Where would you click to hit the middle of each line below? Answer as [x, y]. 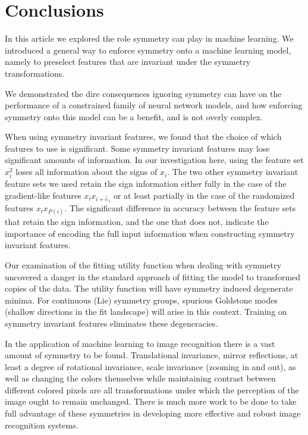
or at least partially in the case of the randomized [204, 195]
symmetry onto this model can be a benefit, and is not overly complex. [134, 116]
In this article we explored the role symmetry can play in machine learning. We [149, 38]
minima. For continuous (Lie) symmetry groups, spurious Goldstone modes [141, 300]
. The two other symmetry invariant [233, 172]
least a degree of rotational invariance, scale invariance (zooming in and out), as [150, 366]
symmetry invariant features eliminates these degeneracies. [111, 323]
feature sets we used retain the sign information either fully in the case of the [146, 184]
